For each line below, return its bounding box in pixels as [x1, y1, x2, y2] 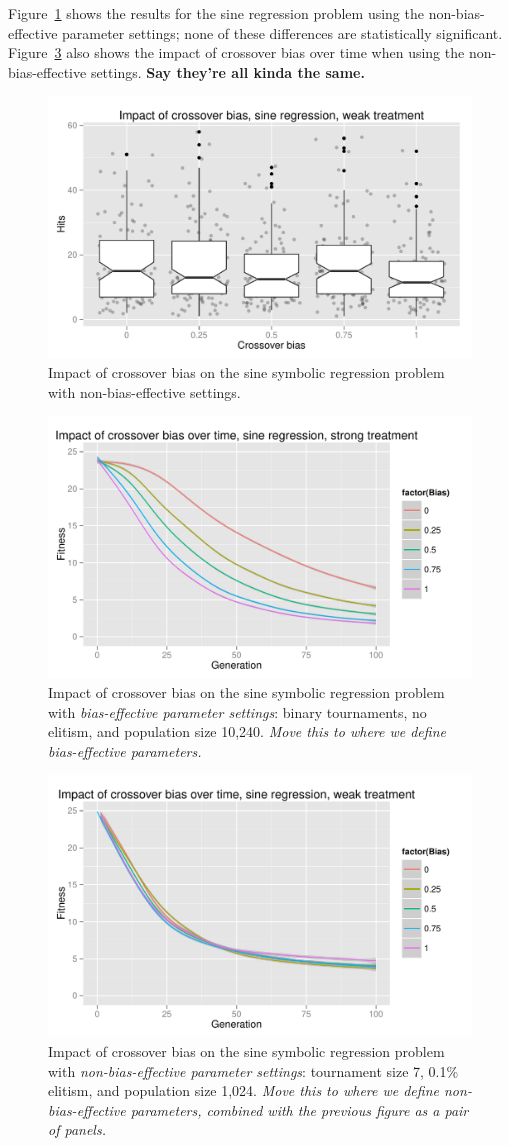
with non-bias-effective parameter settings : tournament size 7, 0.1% [48, 1060, 459, 1081]
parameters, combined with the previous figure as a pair [130, 1099, 469, 1120]
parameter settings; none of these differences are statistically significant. [62, 22, 503, 43]
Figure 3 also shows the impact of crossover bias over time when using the [8, 42, 465, 63]
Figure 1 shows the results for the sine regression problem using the [8, 3, 424, 23]
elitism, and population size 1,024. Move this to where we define [48, 1080, 439, 1101]
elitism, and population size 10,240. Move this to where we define [48, 721, 446, 742]
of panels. [48, 1119, 106, 1140]
